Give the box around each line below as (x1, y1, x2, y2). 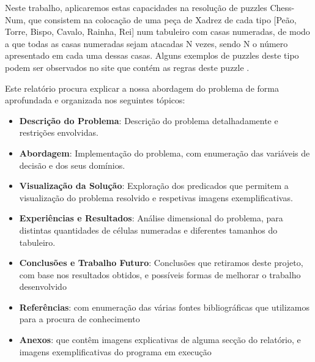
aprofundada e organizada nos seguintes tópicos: (5, 94, 185, 106)
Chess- (270, 1, 295, 13)
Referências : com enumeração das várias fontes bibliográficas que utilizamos (19, 300, 309, 313)
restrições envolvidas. (19, 126, 98, 139)
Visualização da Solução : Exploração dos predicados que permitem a (19, 179, 289, 192)
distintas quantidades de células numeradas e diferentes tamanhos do (19, 223, 278, 236)
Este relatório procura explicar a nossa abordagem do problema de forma (5, 81, 279, 94)
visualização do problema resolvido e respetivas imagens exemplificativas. (19, 191, 293, 204)
